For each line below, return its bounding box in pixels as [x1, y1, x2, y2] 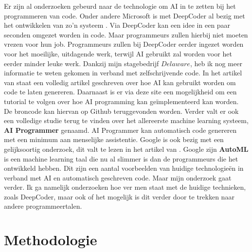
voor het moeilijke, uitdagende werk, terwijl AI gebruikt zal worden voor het [4, 48, 232, 58]
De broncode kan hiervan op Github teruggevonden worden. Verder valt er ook [4, 106, 239, 116]
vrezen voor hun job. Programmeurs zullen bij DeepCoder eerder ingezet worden [4, 39, 244, 49]
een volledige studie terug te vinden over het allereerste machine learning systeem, [4, 115, 249, 126]
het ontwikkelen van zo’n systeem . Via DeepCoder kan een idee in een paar [4, 20, 231, 30]
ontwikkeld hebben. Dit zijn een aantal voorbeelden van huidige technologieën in [4, 163, 244, 173]
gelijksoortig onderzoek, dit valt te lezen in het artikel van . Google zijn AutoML [4, 144, 249, 154]
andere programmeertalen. [4, 201, 82, 211]
